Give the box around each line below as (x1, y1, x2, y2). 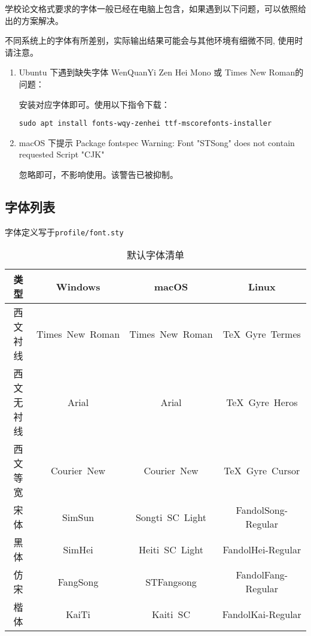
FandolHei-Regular (222, 542, 301, 556)
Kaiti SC (151, 607, 190, 621)
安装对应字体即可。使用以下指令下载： (19, 98, 170, 110)
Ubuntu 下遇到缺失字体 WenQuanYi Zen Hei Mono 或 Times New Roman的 (19, 66, 304, 78)
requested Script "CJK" (19, 148, 105, 160)
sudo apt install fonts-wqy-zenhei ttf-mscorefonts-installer (19, 119, 272, 128)
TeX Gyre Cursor (224, 463, 300, 477)
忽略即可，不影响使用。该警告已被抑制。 (19, 168, 178, 180)
